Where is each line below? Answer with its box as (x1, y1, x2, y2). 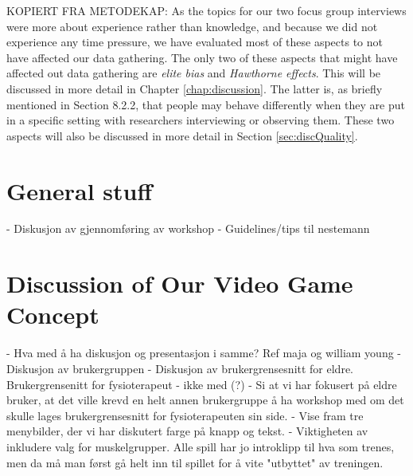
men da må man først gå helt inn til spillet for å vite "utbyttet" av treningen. (6, 454, 384, 470)
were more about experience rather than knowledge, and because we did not (6, 18, 378, 34)
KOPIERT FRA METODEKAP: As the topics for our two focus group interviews (6, 2, 407, 18)
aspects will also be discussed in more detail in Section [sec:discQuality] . (6, 127, 358, 144)
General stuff (6, 174, 153, 207)
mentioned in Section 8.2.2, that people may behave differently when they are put (6, 96, 405, 112)
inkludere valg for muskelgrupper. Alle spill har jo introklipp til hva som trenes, (6, 438, 395, 454)
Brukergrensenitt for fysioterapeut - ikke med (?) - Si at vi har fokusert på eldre (6, 376, 397, 392)
